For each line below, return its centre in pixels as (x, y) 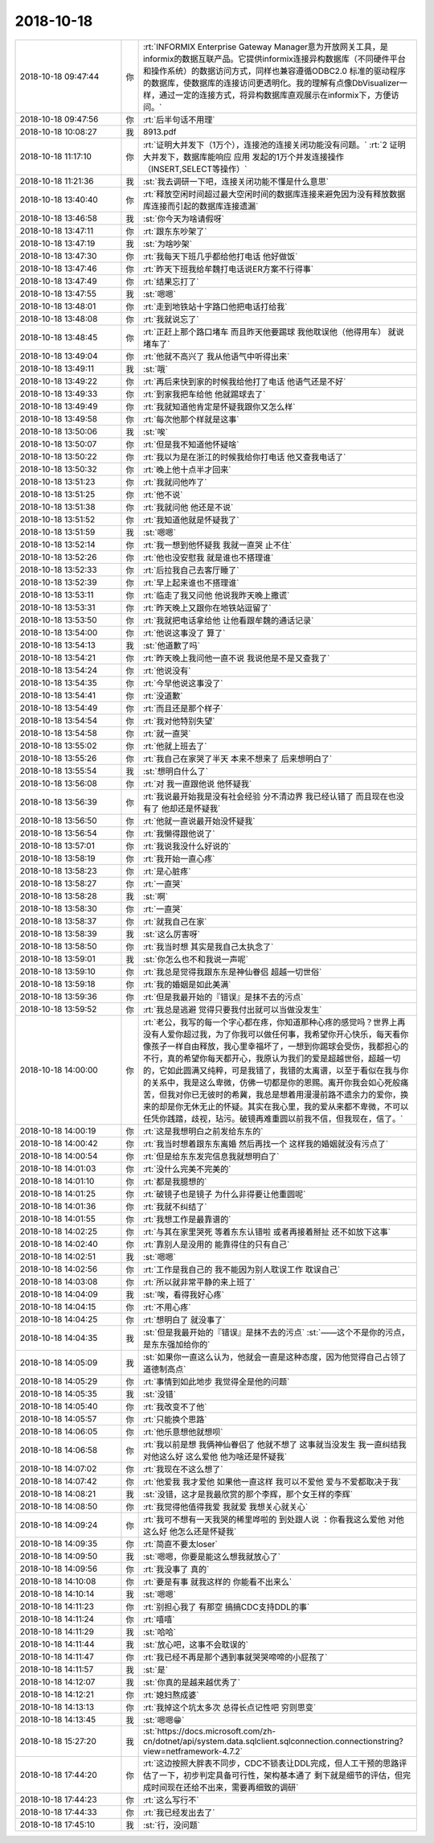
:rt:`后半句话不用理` (179, 119)
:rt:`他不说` (163, 495)
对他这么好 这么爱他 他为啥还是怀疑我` (215, 1456)
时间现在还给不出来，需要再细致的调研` (225, 1787)
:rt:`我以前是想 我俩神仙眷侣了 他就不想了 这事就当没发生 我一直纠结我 (274, 1444)
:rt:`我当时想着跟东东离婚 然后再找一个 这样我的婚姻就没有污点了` (266, 1144)
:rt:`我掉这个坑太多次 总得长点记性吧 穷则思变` (229, 1707)
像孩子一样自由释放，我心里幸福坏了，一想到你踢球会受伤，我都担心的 (276, 1046)
